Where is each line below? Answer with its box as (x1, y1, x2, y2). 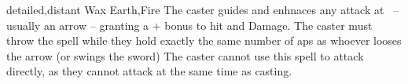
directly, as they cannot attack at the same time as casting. (6, 63, 292, 79)
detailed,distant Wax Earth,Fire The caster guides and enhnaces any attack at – (6, 2, 399, 17)
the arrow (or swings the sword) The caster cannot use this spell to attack (6, 47, 364, 64)
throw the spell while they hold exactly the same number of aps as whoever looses (6, 32, 402, 49)
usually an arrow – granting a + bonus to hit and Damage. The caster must (6, 16, 373, 33)
